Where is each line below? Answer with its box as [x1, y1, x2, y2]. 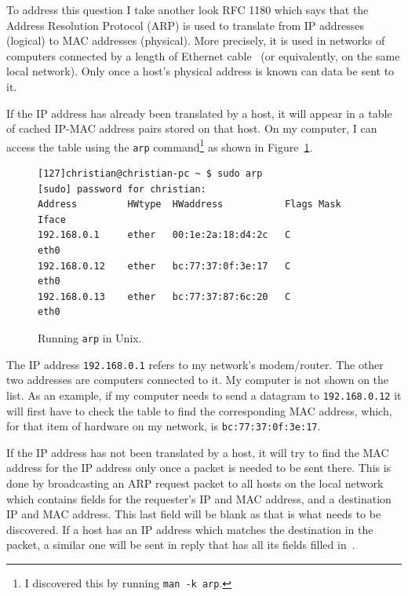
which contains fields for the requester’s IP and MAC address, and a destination [6, 490, 392, 506]
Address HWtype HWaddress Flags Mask [38, 199, 341, 210]
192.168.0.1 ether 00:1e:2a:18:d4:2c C [38, 229, 291, 241]
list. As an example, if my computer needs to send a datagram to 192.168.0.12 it [6, 386, 402, 403]
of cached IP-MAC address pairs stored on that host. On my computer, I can [6, 120, 377, 137]
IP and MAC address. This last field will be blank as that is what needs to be [6, 506, 381, 522]
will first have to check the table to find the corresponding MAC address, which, [6, 402, 392, 419]
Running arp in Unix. [38, 330, 142, 346]
